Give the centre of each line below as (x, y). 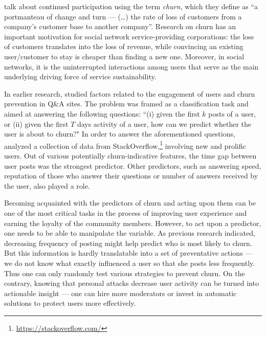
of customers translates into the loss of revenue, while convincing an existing (124, 46)
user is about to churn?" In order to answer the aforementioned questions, (120, 134)
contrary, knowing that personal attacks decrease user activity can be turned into (131, 283)
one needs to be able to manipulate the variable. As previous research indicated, (130, 233)
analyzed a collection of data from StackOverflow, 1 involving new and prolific (125, 145)
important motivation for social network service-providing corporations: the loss (129, 36)
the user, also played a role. (47, 185)
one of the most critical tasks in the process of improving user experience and (126, 212)
